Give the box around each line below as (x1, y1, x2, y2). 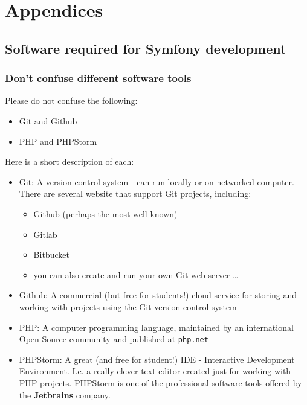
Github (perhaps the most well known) (33, 207, 178, 220)
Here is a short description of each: (5, 155, 134, 168)
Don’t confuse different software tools (5, 71, 192, 86)
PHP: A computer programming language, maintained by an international (19, 320, 294, 333)
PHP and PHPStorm (19, 135, 97, 147)
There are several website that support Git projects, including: (19, 187, 251, 200)
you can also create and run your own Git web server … (33, 268, 239, 281)
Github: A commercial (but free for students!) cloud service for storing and (19, 289, 297, 301)
